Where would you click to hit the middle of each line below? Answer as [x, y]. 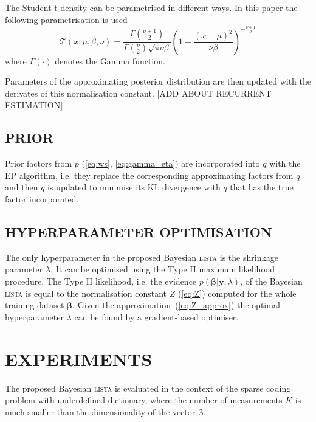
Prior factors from [39, 163]
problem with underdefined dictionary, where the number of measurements [144, 400]
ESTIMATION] [34, 105]
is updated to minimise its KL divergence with [134, 187]
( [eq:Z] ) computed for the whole [237, 293]
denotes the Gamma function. [110, 61]
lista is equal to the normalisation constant [86, 293]
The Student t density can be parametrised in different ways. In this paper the [151, 7]
